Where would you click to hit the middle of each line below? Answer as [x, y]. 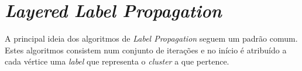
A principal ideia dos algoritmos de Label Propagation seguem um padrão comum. [151, 38]
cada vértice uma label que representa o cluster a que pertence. [117, 61]
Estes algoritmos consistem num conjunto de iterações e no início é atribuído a [146, 50]
